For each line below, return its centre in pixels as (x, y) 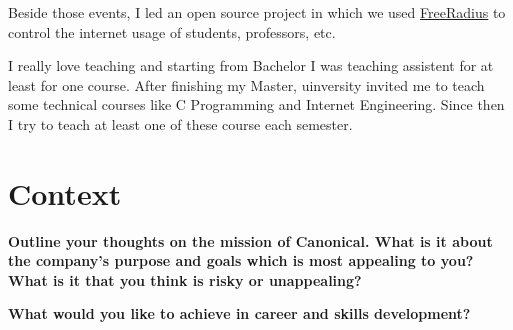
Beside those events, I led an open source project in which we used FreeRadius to (257, 12)
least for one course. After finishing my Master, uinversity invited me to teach (246, 84)
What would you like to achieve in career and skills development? (239, 313)
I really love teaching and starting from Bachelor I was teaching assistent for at (251, 65)
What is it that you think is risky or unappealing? (185, 279)
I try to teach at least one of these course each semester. (180, 123)
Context (65, 192)
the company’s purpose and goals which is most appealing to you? (241, 260)
